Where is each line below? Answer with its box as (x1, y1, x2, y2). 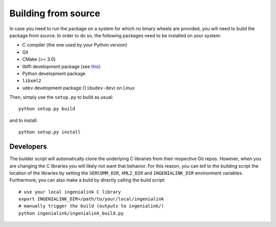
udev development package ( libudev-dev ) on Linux (22, 85, 135, 91)
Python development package (22, 70, 86, 77)
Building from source (9, 8, 101, 19)
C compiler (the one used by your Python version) (22, 42, 128, 48)
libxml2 (22, 78, 42, 84)
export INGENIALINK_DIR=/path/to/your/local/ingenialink (18, 196, 165, 202)
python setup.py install (18, 129, 81, 135)
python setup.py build (18, 106, 76, 112)
